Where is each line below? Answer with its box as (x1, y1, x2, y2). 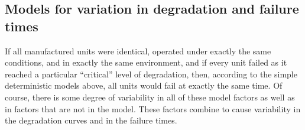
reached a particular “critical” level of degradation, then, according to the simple (5, 67, 297, 80)
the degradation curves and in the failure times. (5, 114, 177, 126)
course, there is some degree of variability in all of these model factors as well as (5, 90, 295, 103)
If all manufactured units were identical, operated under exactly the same (5, 44, 271, 57)
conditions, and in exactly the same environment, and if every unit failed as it (5, 56, 287, 69)
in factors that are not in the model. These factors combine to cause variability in (5, 102, 301, 115)
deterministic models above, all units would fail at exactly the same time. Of (5, 79, 283, 92)
